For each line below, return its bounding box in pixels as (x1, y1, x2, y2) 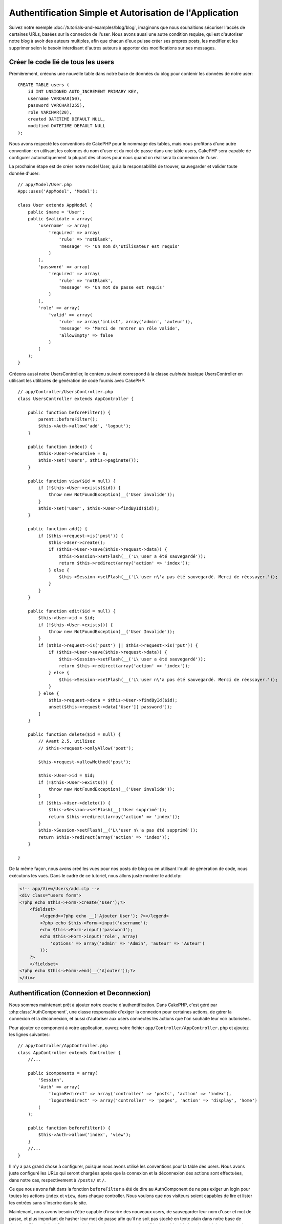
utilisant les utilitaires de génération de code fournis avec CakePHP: (9, 377, 146, 384)
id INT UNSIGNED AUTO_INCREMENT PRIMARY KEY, (27, 89, 139, 94)
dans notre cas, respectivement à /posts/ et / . (9, 1177, 106, 1183)
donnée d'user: (9, 170, 40, 176)
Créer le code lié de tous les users (9, 58, 114, 66)
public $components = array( (27, 1070, 98, 1076)
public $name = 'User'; (27, 209, 85, 215)
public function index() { (27, 444, 93, 449)
